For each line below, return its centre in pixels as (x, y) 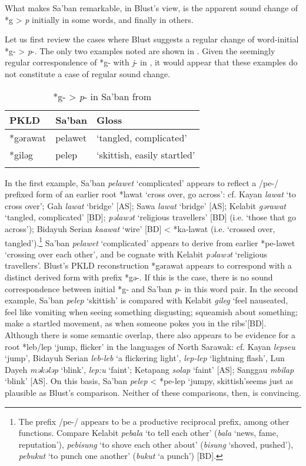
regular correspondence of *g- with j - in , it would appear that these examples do (151, 62)
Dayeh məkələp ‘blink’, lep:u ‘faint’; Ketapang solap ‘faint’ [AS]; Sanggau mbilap (149, 369)
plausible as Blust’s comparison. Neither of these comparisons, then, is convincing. (153, 392)
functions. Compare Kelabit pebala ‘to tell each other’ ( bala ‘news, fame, (148, 433)
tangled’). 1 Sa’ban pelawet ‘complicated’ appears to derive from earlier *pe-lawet (150, 242)
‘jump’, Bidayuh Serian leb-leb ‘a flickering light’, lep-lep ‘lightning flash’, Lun (145, 358)
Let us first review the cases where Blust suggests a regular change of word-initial (152, 39)
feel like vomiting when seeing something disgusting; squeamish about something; (151, 311)
